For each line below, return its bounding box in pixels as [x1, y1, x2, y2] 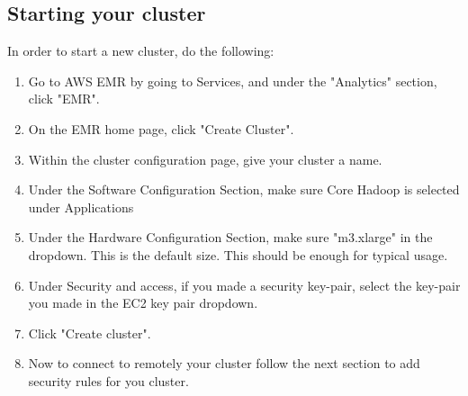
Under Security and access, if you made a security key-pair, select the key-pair [28, 275, 461, 294]
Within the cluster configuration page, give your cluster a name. [28, 149, 382, 168]
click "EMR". [28, 89, 100, 108]
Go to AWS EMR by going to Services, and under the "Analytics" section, [28, 71, 437, 90]
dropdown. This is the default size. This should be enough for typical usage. [28, 245, 448, 264]
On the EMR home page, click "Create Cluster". [28, 119, 294, 138]
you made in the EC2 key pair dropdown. [28, 293, 258, 312]
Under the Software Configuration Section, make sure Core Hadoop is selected [28, 180, 460, 199]
